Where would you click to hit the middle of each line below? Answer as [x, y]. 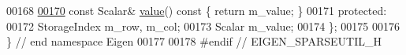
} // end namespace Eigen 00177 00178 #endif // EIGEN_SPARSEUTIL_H [194, 41]
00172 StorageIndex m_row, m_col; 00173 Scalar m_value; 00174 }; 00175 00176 [203, 26]
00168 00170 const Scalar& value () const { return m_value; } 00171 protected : [197, 10]
